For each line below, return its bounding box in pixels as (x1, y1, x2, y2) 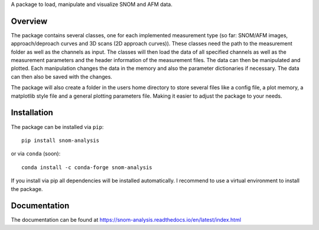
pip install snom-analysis (21, 137, 100, 144)
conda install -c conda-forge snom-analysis (21, 164, 153, 171)
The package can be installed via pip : (11, 123, 104, 130)
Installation (11, 108, 53, 118)
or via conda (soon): (11, 150, 61, 157)
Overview (11, 16, 48, 26)
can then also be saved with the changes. (11, 73, 112, 80)
